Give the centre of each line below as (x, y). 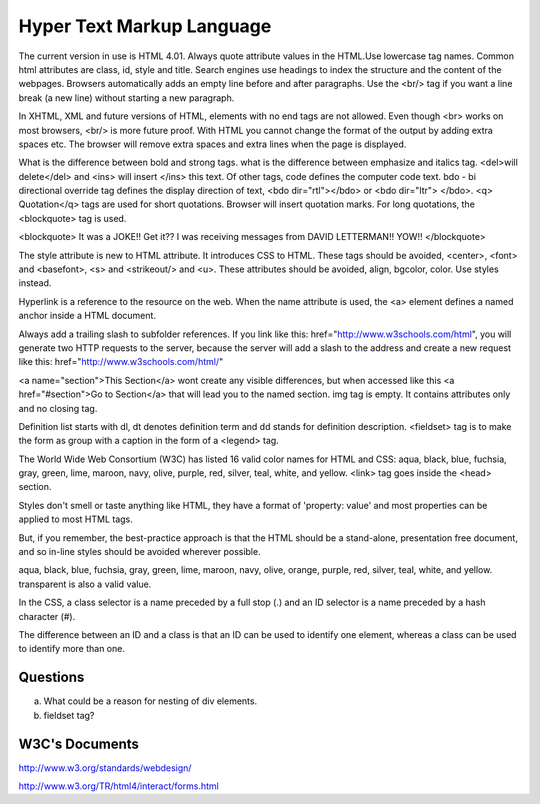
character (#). (47, 616)
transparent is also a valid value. (85, 584)
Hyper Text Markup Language (145, 26)
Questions (51, 677)
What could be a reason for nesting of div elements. (150, 701)
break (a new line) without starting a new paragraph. (126, 97)
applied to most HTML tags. (76, 519)
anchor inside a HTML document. (87, 316)
